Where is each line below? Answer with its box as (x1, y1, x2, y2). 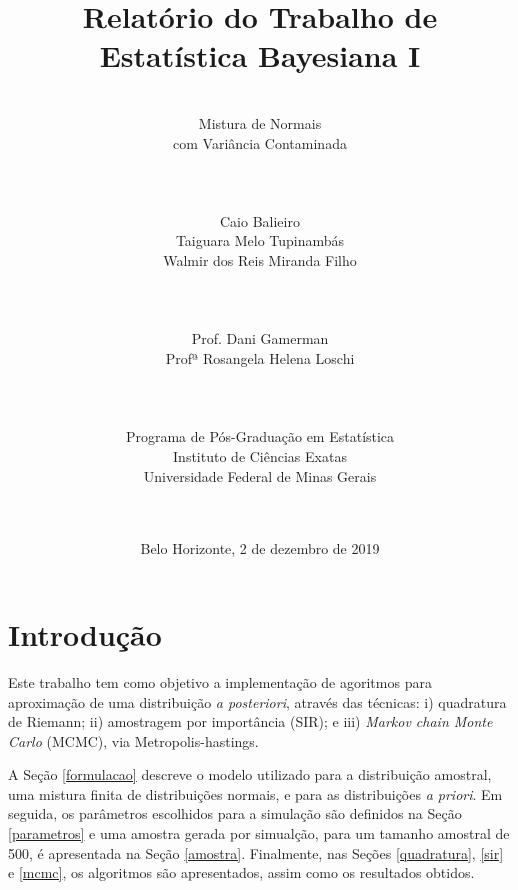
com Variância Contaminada (173, 132, 347, 153)
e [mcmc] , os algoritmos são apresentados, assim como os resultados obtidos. (8, 862, 475, 883)
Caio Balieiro (220, 210, 300, 231)
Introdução (8, 613, 162, 654)
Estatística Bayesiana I (99, 35, 421, 76)
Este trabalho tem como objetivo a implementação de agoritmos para (8, 671, 432, 692)
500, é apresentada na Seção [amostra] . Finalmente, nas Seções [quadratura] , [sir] (8, 842, 504, 863)
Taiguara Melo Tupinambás (175, 230, 345, 251)
